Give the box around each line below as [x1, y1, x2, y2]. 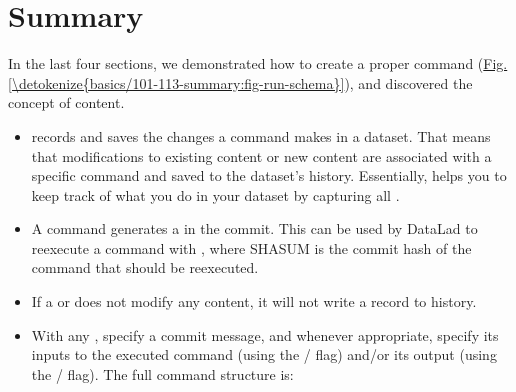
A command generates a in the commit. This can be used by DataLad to [31, 218, 478, 239]
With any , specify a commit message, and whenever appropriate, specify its [31, 324, 499, 345]
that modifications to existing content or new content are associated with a [31, 145, 492, 166]
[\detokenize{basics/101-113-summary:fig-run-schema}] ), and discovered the [8, 72, 473, 93]
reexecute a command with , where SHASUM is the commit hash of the [31, 237, 472, 258]
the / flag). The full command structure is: [31, 363, 294, 384]
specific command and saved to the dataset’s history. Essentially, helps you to [31, 165, 507, 186]
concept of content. [8, 92, 125, 113]
